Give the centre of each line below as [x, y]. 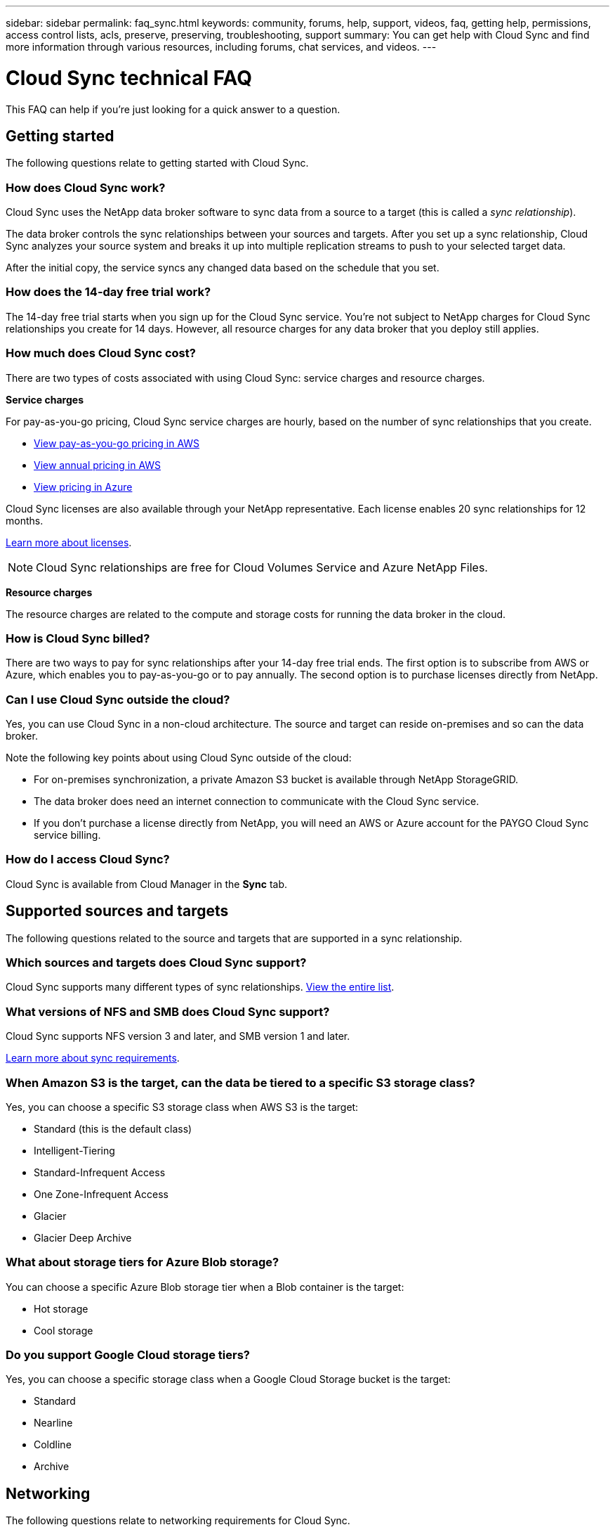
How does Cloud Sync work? [86, 187]
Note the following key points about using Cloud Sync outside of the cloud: [179, 758]
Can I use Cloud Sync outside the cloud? [118, 699]
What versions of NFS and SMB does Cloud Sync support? [168, 1011]
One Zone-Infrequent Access [101, 1194]
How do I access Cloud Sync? [88, 860]
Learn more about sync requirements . [93, 1058]
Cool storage [64, 1330]
